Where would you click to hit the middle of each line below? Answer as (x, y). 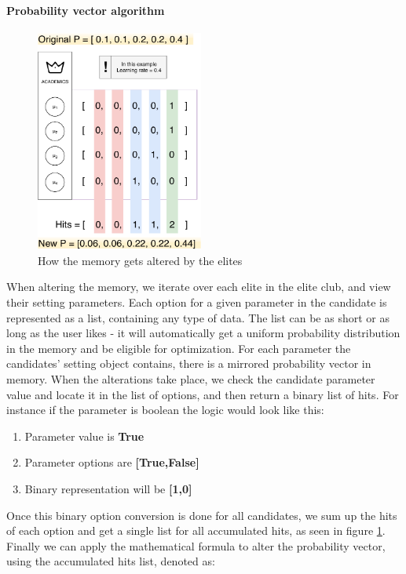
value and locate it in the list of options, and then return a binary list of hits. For (203, 394)
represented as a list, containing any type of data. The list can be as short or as (198, 317)
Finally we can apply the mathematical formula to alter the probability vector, (196, 545)
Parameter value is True (84, 436)
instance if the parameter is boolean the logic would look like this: (165, 410)
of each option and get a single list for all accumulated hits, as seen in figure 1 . (196, 530)
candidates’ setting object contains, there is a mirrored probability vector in (189, 363)
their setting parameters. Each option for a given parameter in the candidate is (197, 302)
